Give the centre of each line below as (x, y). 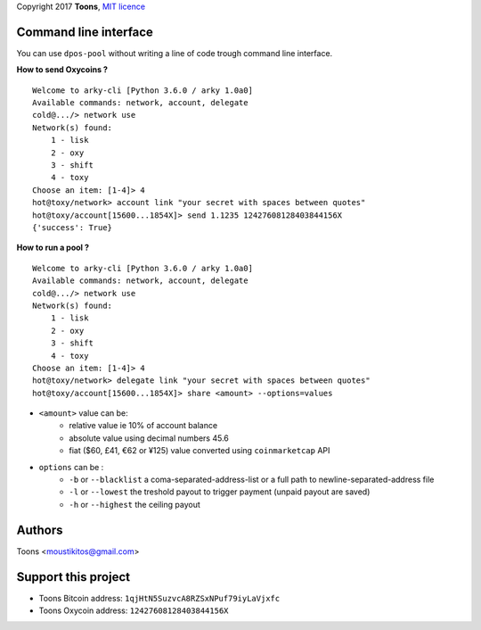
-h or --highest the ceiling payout (135, 504)
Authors (40, 530)
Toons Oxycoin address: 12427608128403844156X (134, 610)
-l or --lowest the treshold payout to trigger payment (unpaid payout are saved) (220, 492)
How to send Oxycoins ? (62, 70)
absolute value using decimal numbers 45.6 (149, 438)
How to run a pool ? (53, 248)
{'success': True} (73, 227)
